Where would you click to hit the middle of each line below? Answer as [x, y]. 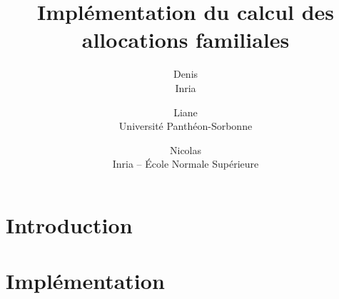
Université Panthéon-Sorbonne [186, 126]
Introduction [69, 224]
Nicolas [186, 149]
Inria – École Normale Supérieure [186, 164]
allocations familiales [186, 40]
